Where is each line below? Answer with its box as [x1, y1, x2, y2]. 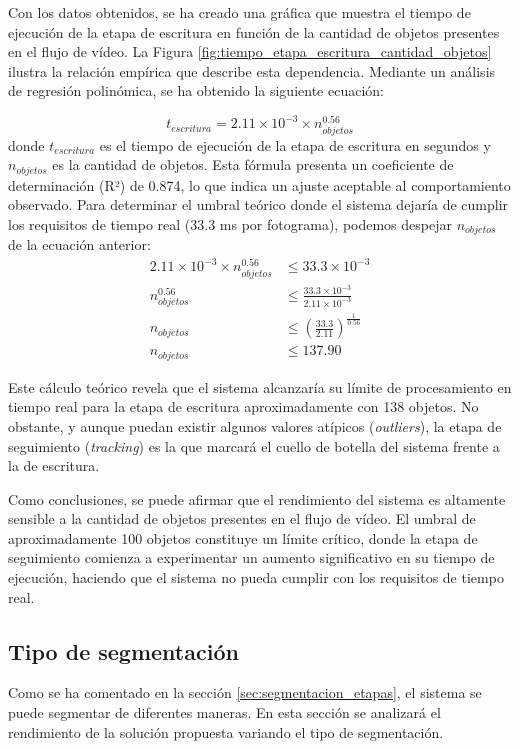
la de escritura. [8, 455, 100, 476]
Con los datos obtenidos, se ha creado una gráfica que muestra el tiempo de [8, 2, 471, 22]
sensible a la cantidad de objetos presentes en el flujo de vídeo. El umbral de [8, 508, 476, 529]
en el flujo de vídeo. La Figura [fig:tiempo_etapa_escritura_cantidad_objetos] [8, 41, 492, 62]
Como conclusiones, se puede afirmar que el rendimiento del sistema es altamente [8, 488, 506, 509]
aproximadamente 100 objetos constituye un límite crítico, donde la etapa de [8, 527, 478, 548]
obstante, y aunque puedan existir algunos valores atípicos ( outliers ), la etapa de [8, 415, 502, 436]
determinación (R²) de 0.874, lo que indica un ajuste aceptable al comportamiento [8, 174, 511, 195]
